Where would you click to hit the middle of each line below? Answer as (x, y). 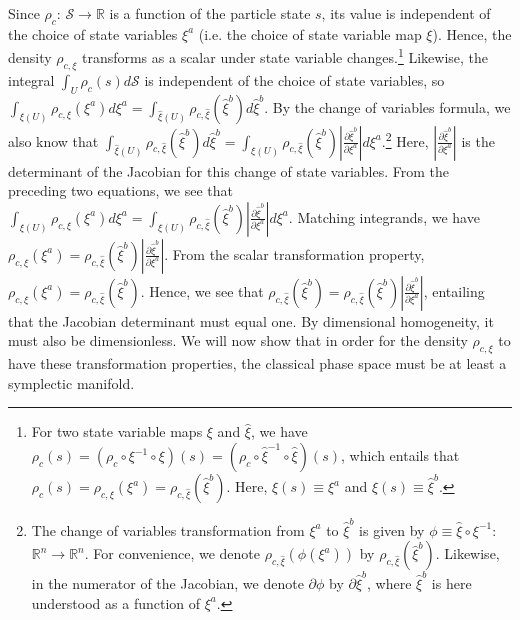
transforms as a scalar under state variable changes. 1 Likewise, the (285, 56)
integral (31, 79)
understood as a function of (116, 602)
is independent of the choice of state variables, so (294, 79)
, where (389, 583)
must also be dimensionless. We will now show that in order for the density (238, 340)
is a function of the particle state (210, 13)
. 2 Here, (405, 139)
